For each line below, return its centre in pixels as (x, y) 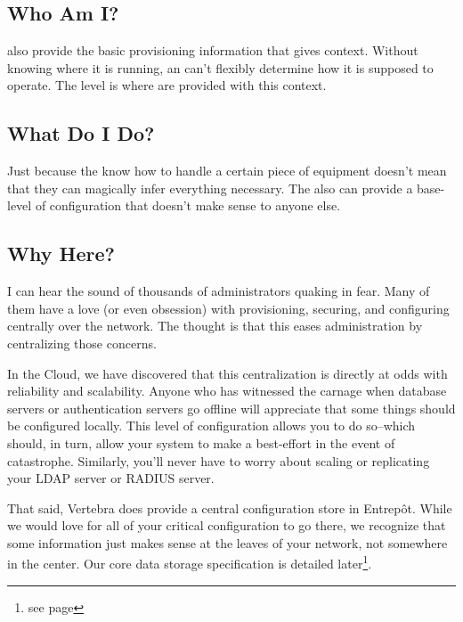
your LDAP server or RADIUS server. (111, 478)
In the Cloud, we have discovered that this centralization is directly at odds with (227, 373)
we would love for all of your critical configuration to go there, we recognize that (227, 525)
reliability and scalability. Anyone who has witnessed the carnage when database (227, 391)
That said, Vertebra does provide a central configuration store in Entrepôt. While (230, 507)
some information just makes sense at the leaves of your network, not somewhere (227, 542)
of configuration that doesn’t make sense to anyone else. (188, 205)
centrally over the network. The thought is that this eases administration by (215, 326)
